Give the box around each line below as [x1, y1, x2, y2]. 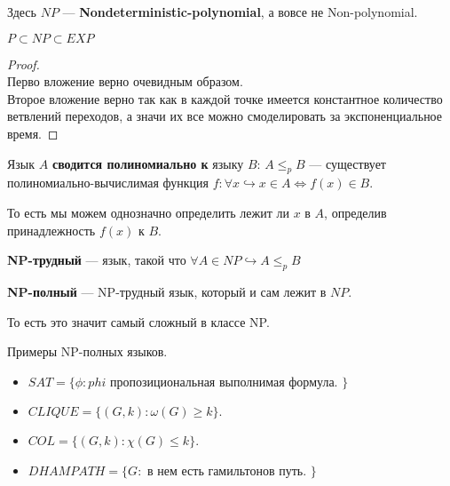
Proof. [7, 54, 40, 73]
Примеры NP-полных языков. [7, 342, 168, 361]
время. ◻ [7, 123, 59, 142]
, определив [324, 203, 387, 221]
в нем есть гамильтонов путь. [147, 465, 307, 478]
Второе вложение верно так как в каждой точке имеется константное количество [7, 89, 443, 108]
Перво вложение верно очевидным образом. [7, 72, 243, 91]
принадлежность [7, 220, 96, 239]
